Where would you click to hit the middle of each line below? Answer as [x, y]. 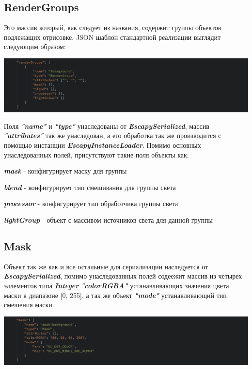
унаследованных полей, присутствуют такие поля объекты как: [96, 154]
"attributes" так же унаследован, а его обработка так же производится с [113, 135]
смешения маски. [29, 305]
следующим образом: [35, 46]
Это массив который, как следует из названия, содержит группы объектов [113, 27]
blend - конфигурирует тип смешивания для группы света [90, 187]
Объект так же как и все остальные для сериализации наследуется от [106, 266]
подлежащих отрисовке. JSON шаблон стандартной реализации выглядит [112, 37]
